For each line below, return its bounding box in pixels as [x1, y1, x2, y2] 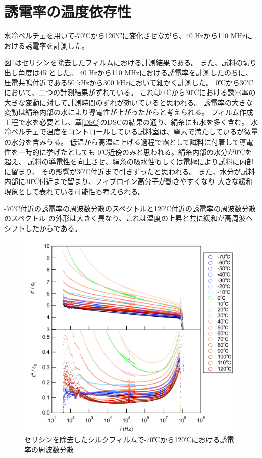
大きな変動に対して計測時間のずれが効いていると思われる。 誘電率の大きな [4, 97, 253, 107]
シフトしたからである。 [4, 222, 82, 233]
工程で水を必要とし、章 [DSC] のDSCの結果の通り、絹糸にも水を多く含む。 [4, 116, 249, 127]
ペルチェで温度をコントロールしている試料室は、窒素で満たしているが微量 [11, 126, 258, 137]
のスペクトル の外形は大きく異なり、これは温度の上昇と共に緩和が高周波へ [4, 213, 253, 223]
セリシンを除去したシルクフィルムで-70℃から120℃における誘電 [24, 434, 234, 445]
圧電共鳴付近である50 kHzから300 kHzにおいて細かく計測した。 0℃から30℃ [4, 77, 254, 87]
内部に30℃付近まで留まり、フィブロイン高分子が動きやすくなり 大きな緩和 [4, 176, 253, 187]
